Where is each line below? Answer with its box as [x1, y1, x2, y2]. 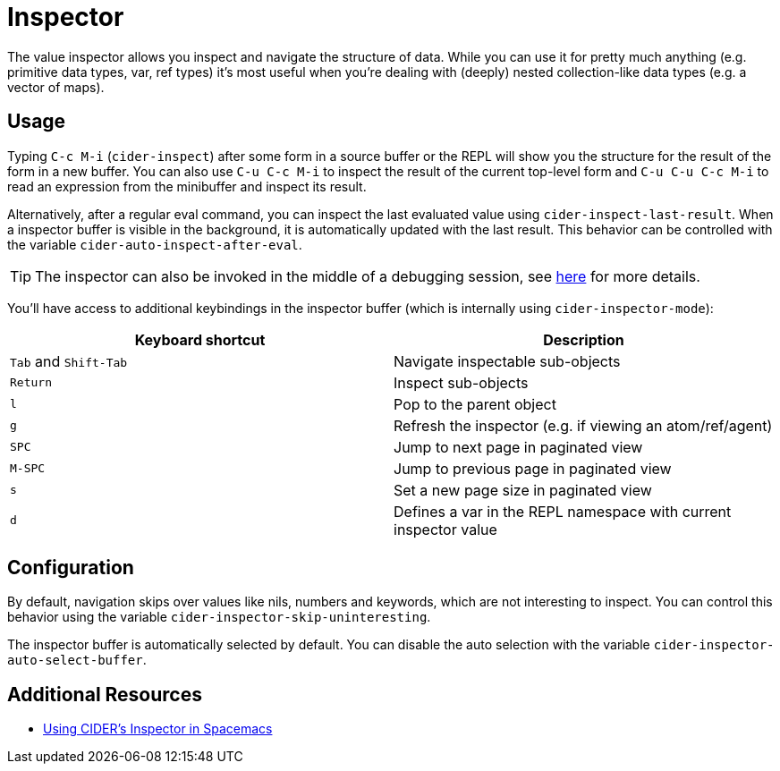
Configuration [7, 556, 134, 580]
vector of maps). [7, 79, 105, 95]
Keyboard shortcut [134, 330, 266, 349]
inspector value [394, 520, 497, 538]
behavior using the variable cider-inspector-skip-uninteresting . [7, 609, 431, 625]
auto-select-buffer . [7, 652, 147, 668]
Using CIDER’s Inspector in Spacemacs [43, 721, 273, 737]
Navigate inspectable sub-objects [394, 352, 621, 370]
